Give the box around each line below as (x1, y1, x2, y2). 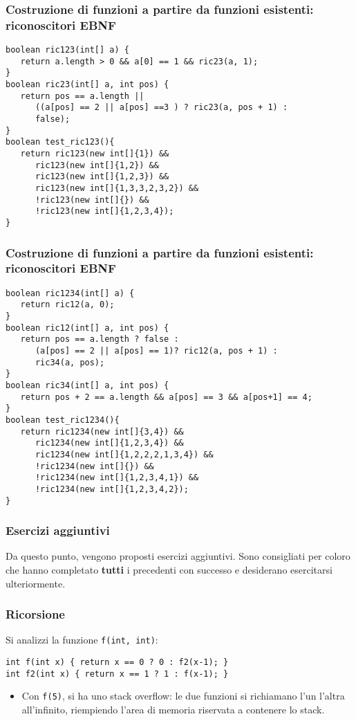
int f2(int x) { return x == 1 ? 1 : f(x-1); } (6, 668, 229, 679)
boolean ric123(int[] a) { (6, 45, 129, 55)
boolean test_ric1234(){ (6, 415, 120, 425)
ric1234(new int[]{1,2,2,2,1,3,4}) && (35, 449, 214, 459)
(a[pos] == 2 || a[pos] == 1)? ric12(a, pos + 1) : (35, 346, 278, 356)
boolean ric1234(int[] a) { (6, 288, 135, 298)
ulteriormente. (6, 576, 66, 590)
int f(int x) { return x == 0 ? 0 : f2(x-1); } (6, 657, 229, 668)
